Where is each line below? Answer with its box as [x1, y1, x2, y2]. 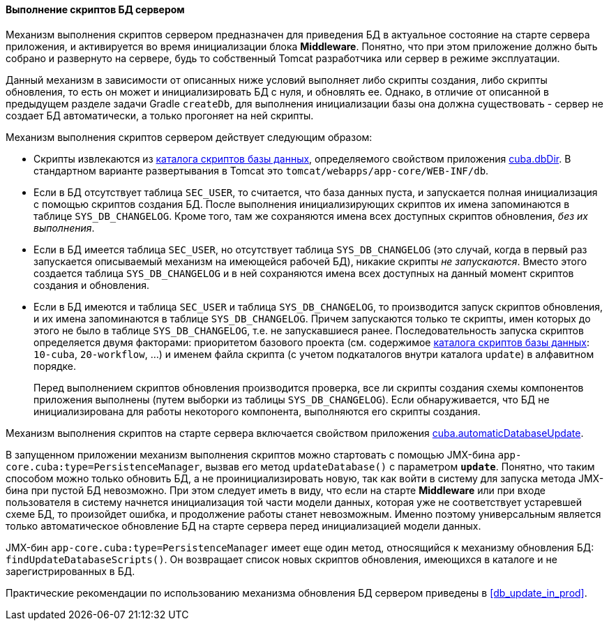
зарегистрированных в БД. [6, 565, 135, 577]
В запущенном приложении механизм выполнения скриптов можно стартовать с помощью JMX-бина [6, 448, 495, 461]
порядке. [33, 359, 77, 372]
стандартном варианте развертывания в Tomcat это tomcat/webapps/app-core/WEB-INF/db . [33, 164, 489, 177]
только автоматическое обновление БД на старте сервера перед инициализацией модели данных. [6, 519, 481, 532]
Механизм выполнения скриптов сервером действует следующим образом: [6, 131, 373, 143]
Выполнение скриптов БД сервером [6, 3, 185, 15]
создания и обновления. [33, 278, 149, 291]
